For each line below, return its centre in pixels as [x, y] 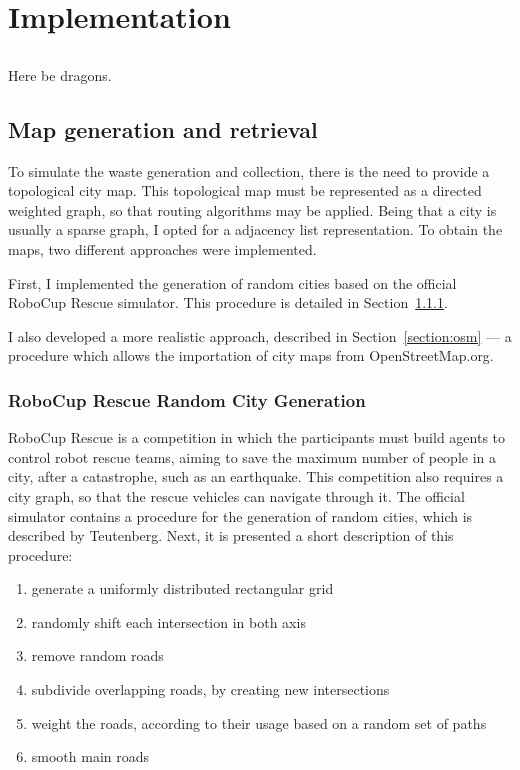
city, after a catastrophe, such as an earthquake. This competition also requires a [256, 476]
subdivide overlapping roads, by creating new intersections [210, 689]
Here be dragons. [60, 74]
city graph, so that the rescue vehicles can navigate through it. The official [236, 495]
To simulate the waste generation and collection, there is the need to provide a [249, 170]
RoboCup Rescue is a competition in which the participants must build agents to [257, 437]
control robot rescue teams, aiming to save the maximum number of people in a [252, 456]
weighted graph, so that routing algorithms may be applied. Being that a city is [252, 209]
